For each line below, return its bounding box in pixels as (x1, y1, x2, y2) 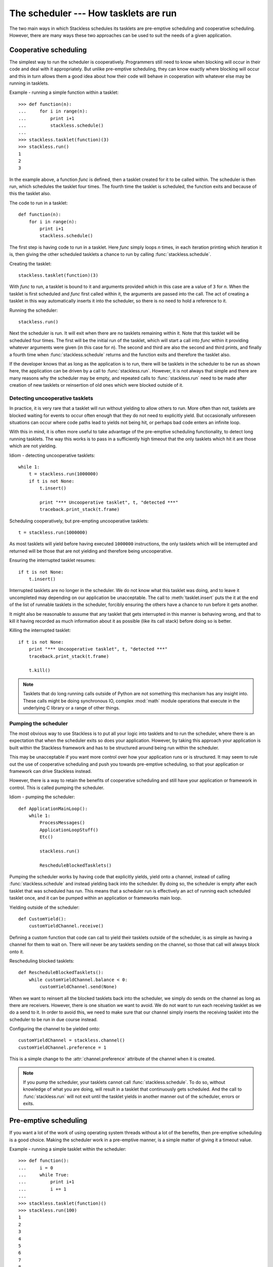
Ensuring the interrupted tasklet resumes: (9, 557, 96, 564)
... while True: (18, 1172, 69, 1178)
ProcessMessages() (39, 820, 85, 826)
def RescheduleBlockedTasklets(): (18, 970, 104, 976)
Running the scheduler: (9, 307, 58, 313)
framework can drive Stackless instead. (9, 768, 92, 774)
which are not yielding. (9, 443, 57, 449)
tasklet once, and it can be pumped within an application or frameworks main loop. (9, 895, 182, 901)
